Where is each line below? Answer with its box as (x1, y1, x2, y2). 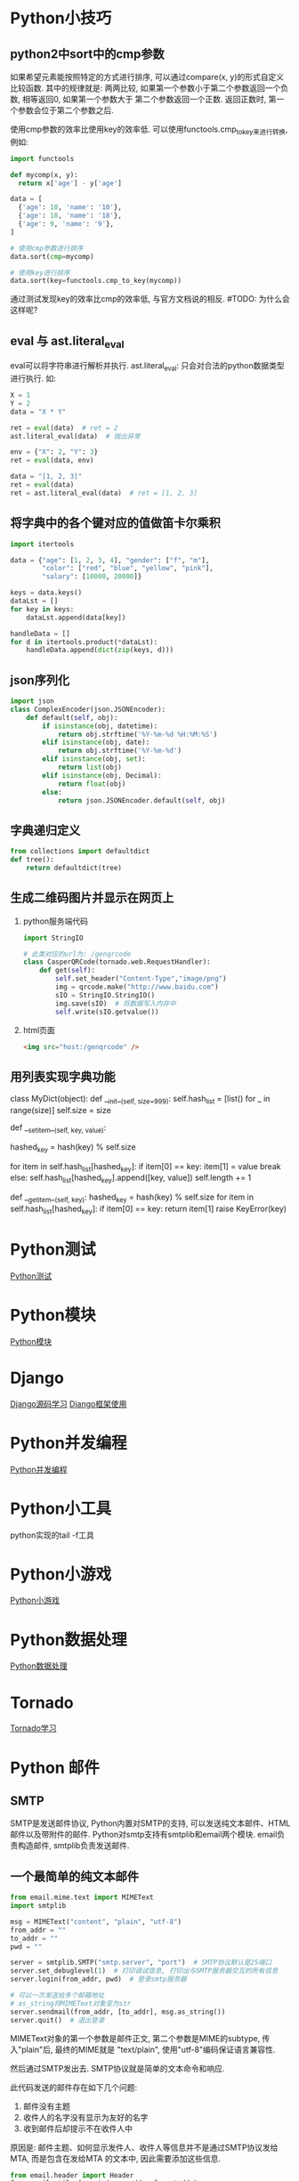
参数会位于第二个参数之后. (17, 105, 115, 116)
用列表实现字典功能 (10, 1069, 116, 1084)
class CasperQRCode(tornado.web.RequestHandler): (22, 957, 212, 966)
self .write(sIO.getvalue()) (55, 1007, 159, 1016)
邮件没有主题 (22, 2101, 70, 2112)
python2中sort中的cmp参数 (10, 46, 165, 61)
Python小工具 (10, 1498, 112, 1518)
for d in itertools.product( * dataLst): (10, 637, 158, 646)
